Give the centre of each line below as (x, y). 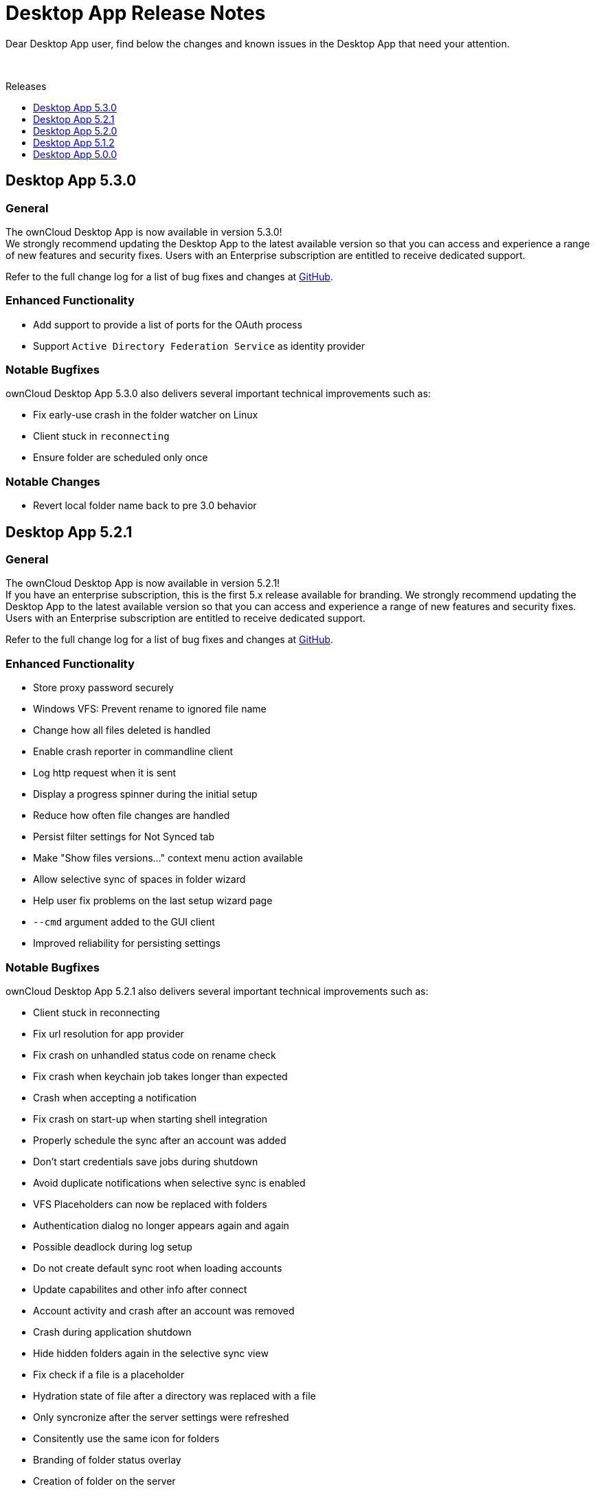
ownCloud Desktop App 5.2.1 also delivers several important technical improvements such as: (217, 991)
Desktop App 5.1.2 (74, 142)
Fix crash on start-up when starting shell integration (150, 1119)
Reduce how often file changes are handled (132, 816)
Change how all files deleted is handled (122, 730)
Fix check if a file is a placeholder (109, 1374)
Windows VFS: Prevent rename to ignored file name (150, 709)
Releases (26, 86)
